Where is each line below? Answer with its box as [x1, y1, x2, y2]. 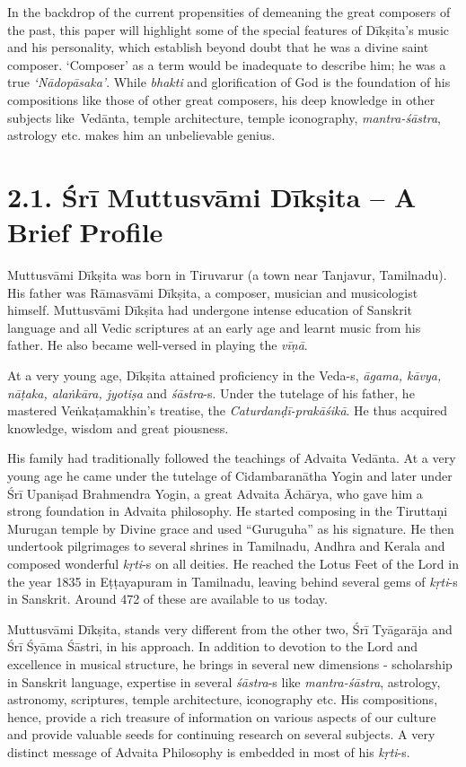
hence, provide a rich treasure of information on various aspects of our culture [7, 707, 436, 726]
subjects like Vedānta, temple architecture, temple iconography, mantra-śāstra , [7, 108, 441, 126]
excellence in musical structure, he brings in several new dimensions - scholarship [7, 654, 453, 673]
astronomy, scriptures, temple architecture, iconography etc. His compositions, [7, 690, 438, 709]
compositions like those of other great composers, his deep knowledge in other [7, 90, 435, 109]
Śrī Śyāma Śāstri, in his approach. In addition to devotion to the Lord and [7, 637, 418, 656]
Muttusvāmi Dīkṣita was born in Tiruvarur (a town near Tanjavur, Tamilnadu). [7, 266, 447, 284]
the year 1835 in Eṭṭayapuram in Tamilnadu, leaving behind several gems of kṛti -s [7, 571, 458, 590]
